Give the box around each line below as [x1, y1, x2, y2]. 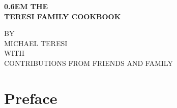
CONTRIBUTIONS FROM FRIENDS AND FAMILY [4, 57, 173, 68]
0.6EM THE [4, 1, 48, 11]
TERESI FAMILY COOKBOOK [4, 11, 121, 21]
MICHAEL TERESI [4, 38, 68, 48]
